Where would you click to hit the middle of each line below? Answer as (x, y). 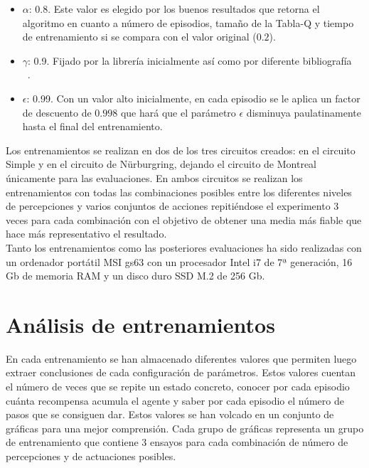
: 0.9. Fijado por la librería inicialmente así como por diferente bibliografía (190, 60)
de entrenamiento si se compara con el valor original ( (139, 37)
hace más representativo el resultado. (86, 234)
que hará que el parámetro (178, 112)
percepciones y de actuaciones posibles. (91, 456)
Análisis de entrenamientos (140, 324)
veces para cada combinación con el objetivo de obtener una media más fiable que (184, 219)
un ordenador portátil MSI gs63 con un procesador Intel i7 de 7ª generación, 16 (179, 261)
